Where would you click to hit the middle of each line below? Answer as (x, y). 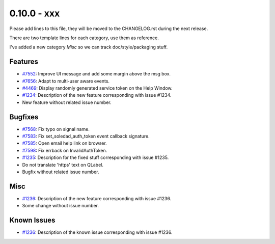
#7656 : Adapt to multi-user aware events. (66, 81)
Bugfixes (24, 117)
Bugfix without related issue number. (61, 172)
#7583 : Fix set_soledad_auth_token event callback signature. (86, 136)
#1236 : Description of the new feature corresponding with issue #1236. (97, 198)
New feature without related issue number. (67, 102)
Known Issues (32, 220)
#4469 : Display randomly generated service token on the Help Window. (97, 88)
